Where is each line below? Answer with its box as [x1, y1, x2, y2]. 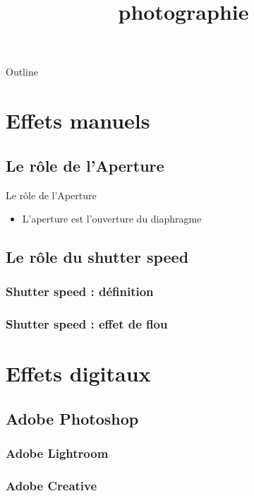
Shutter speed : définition [6, 283, 154, 300]
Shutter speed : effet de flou [6, 315, 168, 333]
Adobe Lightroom [6, 444, 109, 462]
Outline [6, 64, 38, 79]
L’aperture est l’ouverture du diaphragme [22, 211, 202, 226]
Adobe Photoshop [6, 407, 139, 429]
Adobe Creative [6, 477, 97, 495]
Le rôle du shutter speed [6, 246, 189, 268]
